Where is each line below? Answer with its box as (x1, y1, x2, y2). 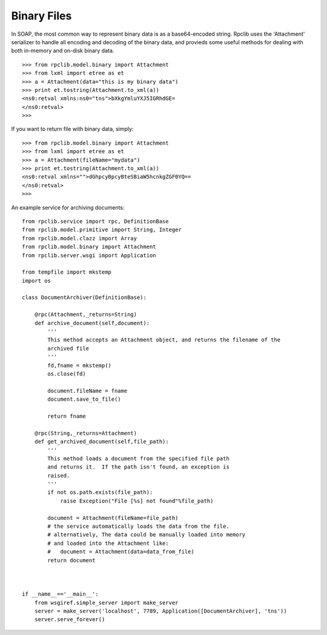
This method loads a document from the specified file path (47, 455, 230, 462)
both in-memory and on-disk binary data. (11, 47, 114, 54)
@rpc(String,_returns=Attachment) (34, 430, 137, 436)
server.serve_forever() (34, 616, 105, 623)
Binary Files (11, 9, 72, 22)
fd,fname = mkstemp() (47, 362, 112, 369)
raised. (47, 472, 70, 479)
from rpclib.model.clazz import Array (22, 235, 137, 242)
